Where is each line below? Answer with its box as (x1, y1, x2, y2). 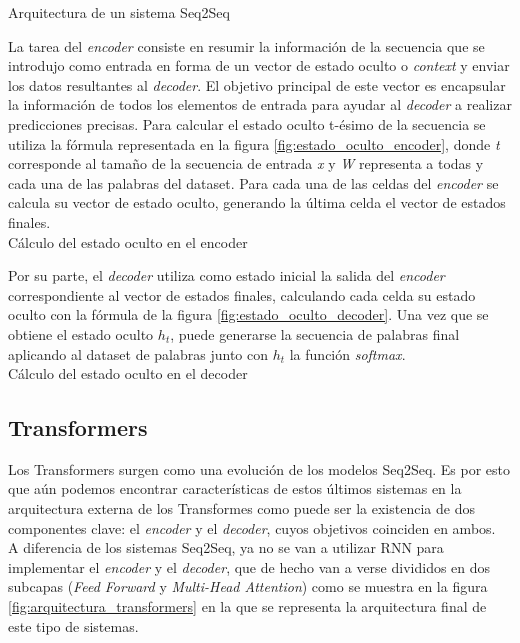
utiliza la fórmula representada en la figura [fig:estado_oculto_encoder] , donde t (8, 133, 500, 154)
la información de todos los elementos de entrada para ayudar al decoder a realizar (8, 94, 512, 115)
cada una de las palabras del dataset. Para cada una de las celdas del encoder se (8, 172, 499, 193)
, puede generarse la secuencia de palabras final (170, 323, 460, 344)
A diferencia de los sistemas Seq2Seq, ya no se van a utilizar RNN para (8, 537, 444, 558)
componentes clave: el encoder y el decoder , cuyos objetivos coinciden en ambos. (8, 517, 496, 538)
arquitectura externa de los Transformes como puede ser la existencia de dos (8, 498, 475, 519)
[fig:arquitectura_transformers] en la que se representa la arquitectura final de (8, 596, 487, 617)
